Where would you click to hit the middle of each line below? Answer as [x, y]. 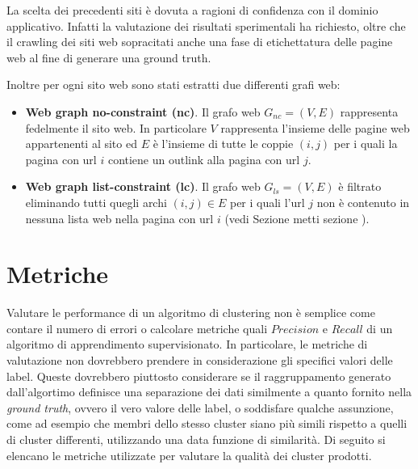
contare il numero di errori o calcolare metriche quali [137, 328]
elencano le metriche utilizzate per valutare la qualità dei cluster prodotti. [189, 455]
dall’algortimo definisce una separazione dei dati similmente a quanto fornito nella [209, 392]
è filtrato [360, 186]
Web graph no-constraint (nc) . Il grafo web [143, 111]
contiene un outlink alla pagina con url [204, 159]
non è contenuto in [363, 202]
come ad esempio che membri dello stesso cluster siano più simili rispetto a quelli [207, 423]
